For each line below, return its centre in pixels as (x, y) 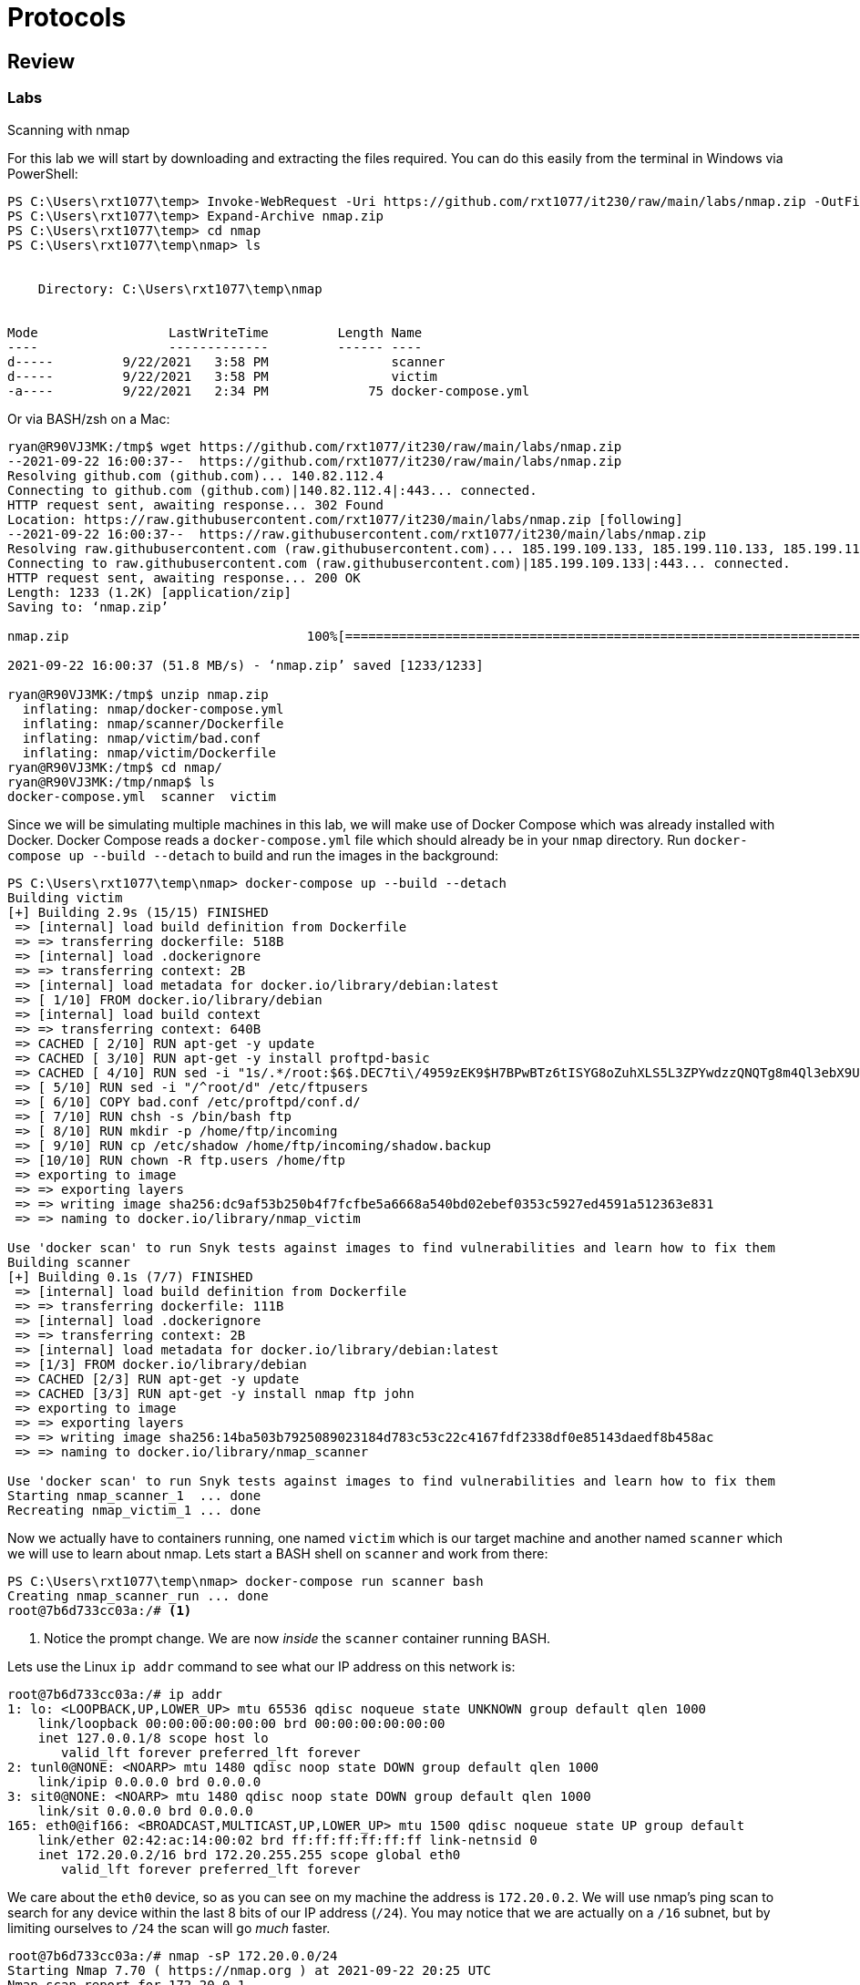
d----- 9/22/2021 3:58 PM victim (223, 376)
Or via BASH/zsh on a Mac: (89, 418)
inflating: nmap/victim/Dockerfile (149, 752)
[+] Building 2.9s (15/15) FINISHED (138, 912)
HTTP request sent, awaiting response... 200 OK (184, 577)
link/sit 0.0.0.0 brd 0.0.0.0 (145, 1810)
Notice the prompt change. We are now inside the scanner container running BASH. (297, 1638)
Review (41, 61)
